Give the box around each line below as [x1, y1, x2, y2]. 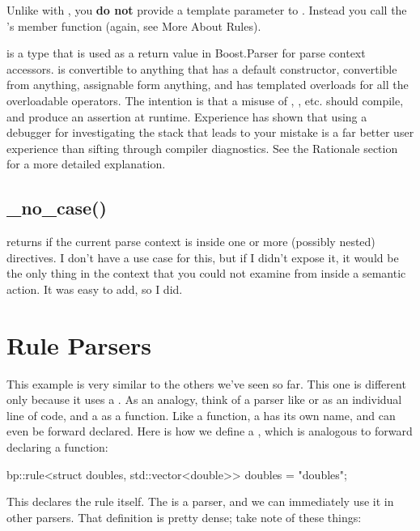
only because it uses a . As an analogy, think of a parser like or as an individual [6, 391, 402, 408]
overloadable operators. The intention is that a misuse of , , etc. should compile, [6, 91, 404, 108]
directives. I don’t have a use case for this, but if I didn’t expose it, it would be [6, 249, 399, 265]
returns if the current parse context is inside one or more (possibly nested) [6, 233, 375, 250]
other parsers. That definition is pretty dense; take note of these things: [6, 508, 362, 525]
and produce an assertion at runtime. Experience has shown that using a [6, 108, 367, 125]
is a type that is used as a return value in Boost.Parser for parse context [6, 45, 366, 62]
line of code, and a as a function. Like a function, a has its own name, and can [6, 406, 396, 423]
